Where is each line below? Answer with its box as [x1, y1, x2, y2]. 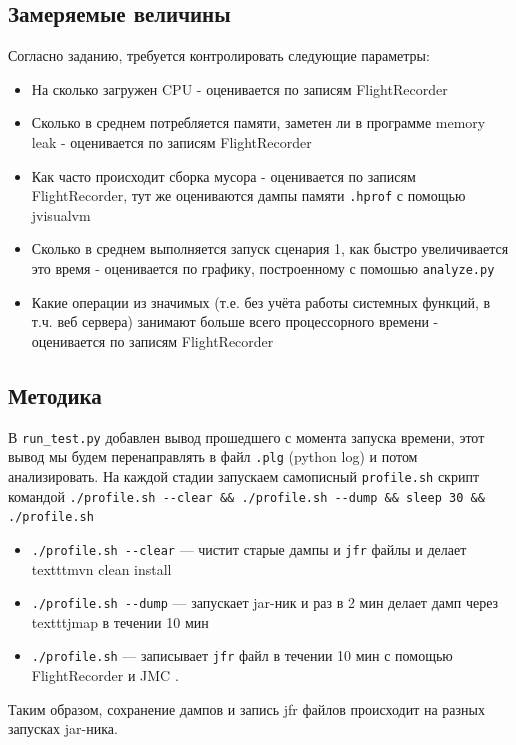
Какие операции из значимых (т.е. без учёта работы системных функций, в [31, 291, 491, 312]
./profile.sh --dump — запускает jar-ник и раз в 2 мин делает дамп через [31, 592, 499, 613]
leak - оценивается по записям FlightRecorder [31, 131, 312, 152]
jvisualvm [31, 204, 91, 225]
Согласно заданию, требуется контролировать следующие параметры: [8, 45, 430, 66]
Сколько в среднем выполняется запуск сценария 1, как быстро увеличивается [31, 238, 509, 259]
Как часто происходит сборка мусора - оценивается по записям [31, 165, 416, 186]
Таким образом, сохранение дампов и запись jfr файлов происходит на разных [8, 698, 485, 719]
